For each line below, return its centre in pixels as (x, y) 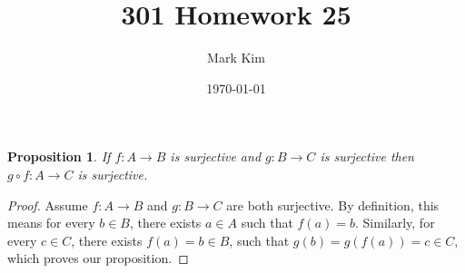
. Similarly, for (395, 223)
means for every (51, 223)
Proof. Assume (48, 205)
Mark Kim (236, 58)
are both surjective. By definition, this (333, 205)
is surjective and (216, 156)
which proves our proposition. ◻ (98, 258)
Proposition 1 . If (59, 156)
